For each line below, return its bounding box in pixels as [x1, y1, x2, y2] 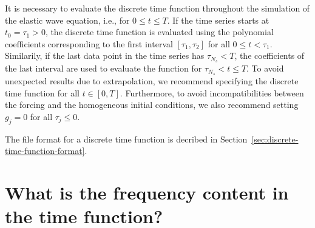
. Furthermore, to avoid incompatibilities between [120, 86, 304, 99]
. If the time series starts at [167, 13, 269, 26]
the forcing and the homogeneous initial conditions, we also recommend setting [5, 98, 299, 111]
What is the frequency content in [5, 180, 289, 205]
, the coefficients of [234, 49, 305, 62]
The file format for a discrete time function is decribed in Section [5, 132, 248, 145]
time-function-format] [5, 144, 85, 157]
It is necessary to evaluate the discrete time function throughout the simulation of [5, 2, 310, 14]
